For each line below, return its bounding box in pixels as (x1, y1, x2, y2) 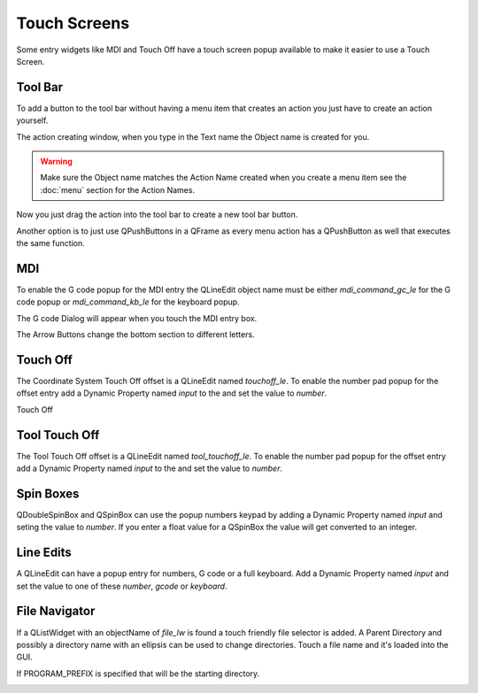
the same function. (16, 237, 85, 248)
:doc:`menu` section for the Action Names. (40, 184, 195, 195)
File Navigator (16, 604, 96, 619)
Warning (40, 156, 73, 167)
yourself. (16, 115, 49, 126)
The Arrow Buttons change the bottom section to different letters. (16, 329, 256, 340)
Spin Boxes (16, 486, 80, 501)
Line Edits (16, 545, 73, 560)
